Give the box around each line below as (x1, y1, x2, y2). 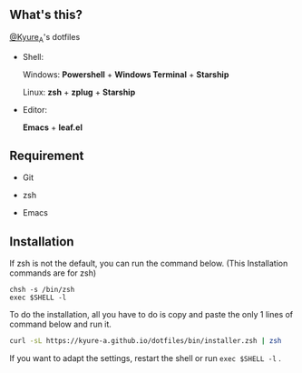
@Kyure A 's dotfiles (9, 31, 81, 45)
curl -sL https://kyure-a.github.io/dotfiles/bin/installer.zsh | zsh (9, 337, 282, 346)
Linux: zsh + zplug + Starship (22, 86, 136, 97)
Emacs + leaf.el (22, 122, 83, 133)
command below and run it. (9, 318, 112, 330)
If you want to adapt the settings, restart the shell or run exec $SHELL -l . (9, 353, 281, 364)
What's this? (9, 7, 83, 23)
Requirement (9, 148, 84, 163)
